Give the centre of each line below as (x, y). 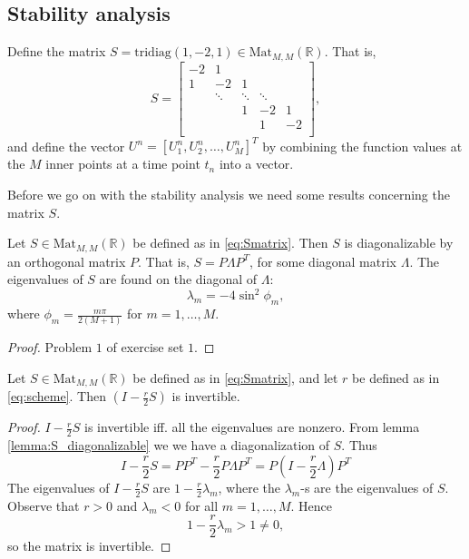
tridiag (153, 53)
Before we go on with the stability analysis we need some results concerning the (229, 194)
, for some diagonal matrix (323, 261)
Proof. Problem (50, 347)
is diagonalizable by (399, 243)
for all (201, 505)
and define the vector (66, 146)
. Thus (359, 445)
